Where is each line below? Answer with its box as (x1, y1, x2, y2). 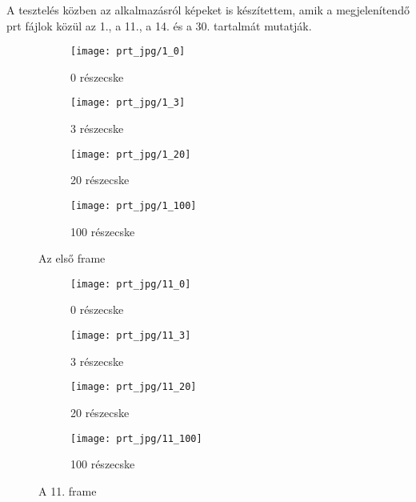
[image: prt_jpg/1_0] (70, 46, 186, 58)
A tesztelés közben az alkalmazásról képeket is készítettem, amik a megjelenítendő (6, 2, 410, 18)
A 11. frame (38, 482, 97, 499)
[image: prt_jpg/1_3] (70, 97, 186, 109)
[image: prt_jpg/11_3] (70, 330, 191, 342)
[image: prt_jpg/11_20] (70, 381, 197, 393)
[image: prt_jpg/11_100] (70, 432, 202, 444)
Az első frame (38, 250, 106, 267)
